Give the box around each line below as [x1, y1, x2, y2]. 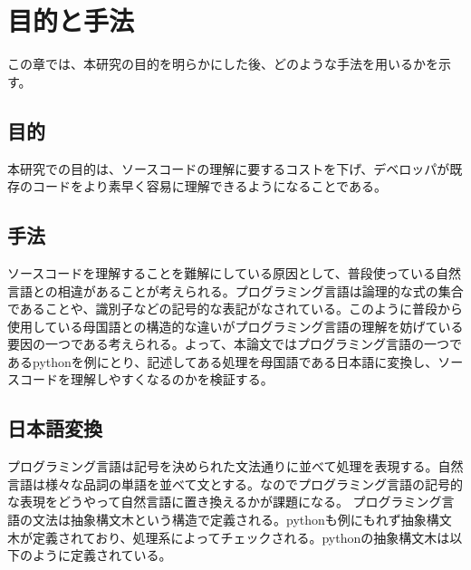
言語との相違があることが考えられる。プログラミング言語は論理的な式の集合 [7, 281, 464, 300]
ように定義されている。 [32, 546, 172, 565]
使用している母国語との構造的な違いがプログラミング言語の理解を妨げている [7, 316, 464, 335]
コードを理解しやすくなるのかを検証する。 [19, 370, 274, 389]
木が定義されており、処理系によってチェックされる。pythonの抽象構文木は [7, 527, 450, 546]
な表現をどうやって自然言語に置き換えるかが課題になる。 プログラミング [7, 492, 442, 511]
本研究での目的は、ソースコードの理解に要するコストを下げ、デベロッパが [7, 159, 450, 178]
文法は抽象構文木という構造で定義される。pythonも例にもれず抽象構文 [32, 510, 452, 529]
